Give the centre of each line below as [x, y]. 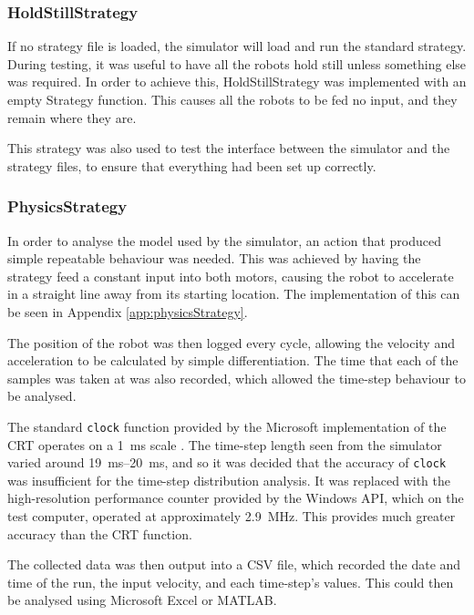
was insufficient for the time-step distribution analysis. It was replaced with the [229, 480]
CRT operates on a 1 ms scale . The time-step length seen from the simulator [225, 444]
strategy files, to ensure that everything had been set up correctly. [192, 165]
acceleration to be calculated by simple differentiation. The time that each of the [233, 360]
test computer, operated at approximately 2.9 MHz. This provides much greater [232, 516]
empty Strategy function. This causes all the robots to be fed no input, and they [232, 99]
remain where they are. [72, 117]
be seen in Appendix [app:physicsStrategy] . [128, 311]
